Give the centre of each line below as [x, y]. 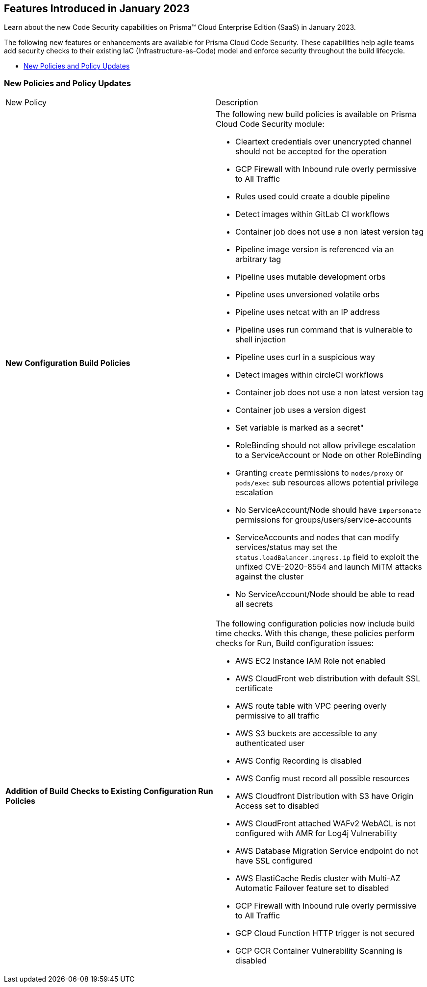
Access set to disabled [277, 806]
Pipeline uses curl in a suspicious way [305, 357]
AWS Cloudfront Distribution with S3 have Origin [325, 796]
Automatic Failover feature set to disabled [312, 888]
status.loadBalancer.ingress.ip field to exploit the [327, 557]
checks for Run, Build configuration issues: [295, 643]
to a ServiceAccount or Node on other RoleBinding [328, 455]
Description [237, 103]
